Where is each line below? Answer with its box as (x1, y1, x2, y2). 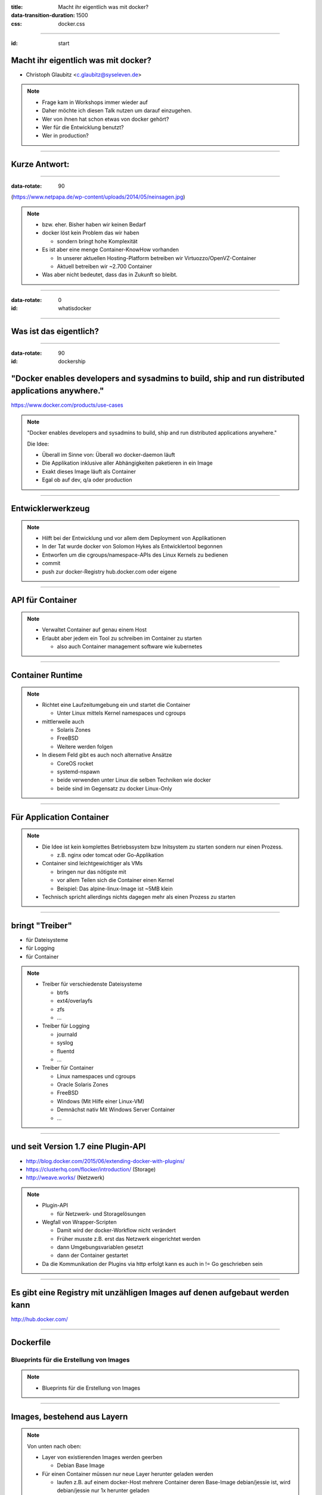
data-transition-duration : (11, 12, 75, 19)
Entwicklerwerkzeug (11, 503, 90, 514)
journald (57, 1030, 78, 1038)
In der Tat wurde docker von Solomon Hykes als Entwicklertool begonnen (42, 543, 223, 550)
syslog (57, 1039, 74, 1046)
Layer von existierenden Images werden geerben (42, 1453, 163, 1460)
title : (11, 4, 23, 10)
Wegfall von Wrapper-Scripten (42, 1218, 117, 1225)
